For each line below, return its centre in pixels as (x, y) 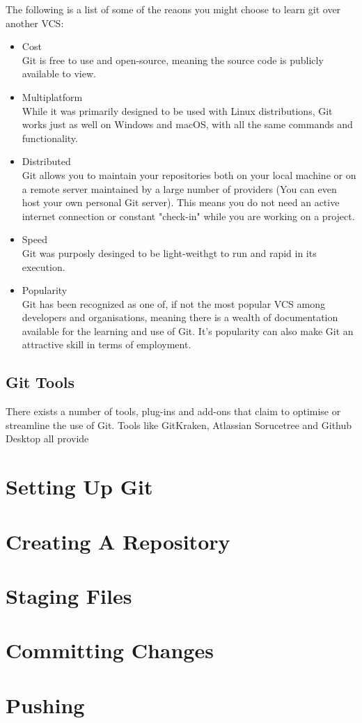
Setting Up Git (79, 487)
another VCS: (35, 23)
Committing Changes (110, 650)
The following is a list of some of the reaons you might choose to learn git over (173, 9)
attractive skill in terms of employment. (107, 344)
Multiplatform (52, 96)
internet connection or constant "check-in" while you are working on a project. (188, 216)
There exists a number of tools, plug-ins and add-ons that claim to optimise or (173, 411)
